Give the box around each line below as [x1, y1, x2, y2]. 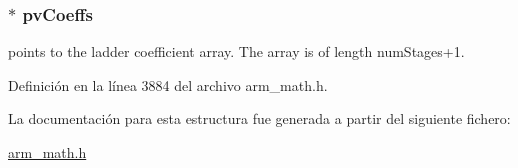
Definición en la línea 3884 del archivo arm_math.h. [8, 74, 328, 95]
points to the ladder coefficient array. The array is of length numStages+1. [8, 41, 465, 62]
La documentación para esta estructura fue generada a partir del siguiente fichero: [8, 108, 511, 129]
